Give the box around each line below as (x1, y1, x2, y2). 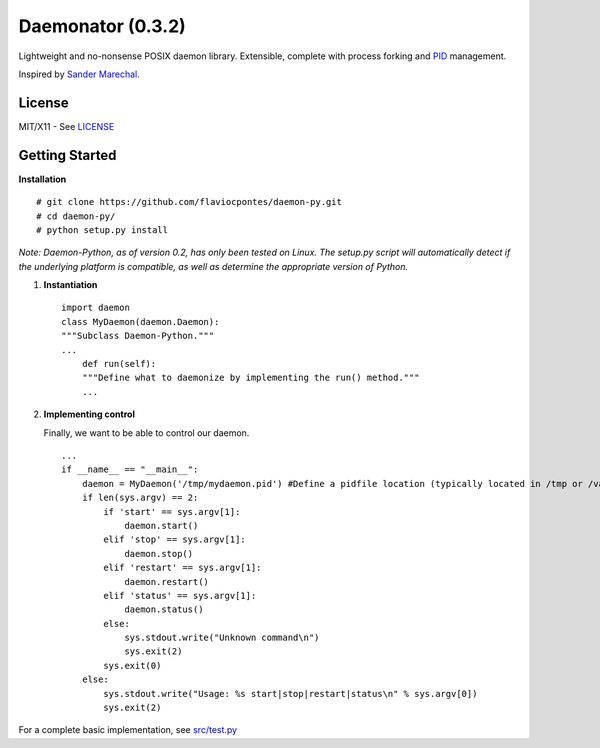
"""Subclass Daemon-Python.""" (61, 330, 215, 342)
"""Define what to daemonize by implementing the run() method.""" (81, 372, 420, 384)
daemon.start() (124, 520, 199, 531)
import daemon (61, 302, 130, 314)
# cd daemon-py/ (36, 210, 116, 222)
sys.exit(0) (103, 660, 162, 671)
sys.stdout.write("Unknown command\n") (124, 632, 320, 644)
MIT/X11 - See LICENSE (18, 120, 115, 132)
